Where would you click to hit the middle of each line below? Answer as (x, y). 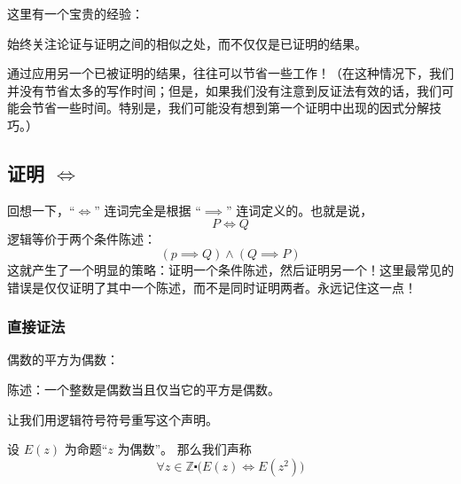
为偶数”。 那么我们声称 (184, 449)
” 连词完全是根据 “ (148, 210)
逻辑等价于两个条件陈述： (82, 239)
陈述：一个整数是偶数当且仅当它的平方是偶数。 (144, 389)
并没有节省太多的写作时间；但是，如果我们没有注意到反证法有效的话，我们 (224, 90)
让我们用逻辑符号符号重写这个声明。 (113, 419)
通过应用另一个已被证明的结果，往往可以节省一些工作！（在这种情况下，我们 (230, 73)
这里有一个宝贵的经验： (75, 13)
